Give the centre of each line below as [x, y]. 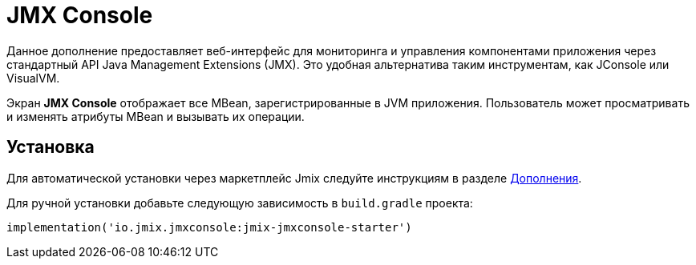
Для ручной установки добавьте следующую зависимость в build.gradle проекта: [240, 203]
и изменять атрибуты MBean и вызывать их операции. [156, 116]
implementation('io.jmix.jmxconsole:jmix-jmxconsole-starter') [209, 227]
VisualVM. [33, 78]
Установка [51, 147]
